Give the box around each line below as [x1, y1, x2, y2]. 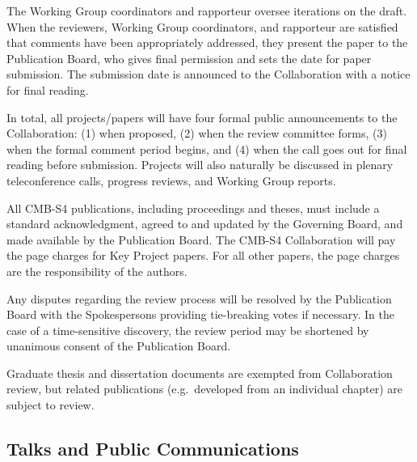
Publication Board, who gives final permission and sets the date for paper [6, 49, 372, 66]
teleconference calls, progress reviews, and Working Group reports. [6, 172, 336, 189]
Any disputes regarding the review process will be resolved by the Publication [6, 290, 392, 307]
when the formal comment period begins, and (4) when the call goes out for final [6, 140, 407, 157]
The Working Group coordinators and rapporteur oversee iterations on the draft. [6, 2, 407, 19]
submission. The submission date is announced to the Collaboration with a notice [6, 66, 411, 83]
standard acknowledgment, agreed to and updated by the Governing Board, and [6, 215, 403, 232]
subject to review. [6, 396, 95, 413]
